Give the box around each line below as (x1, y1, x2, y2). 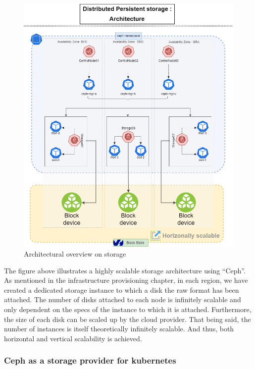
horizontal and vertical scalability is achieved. (4, 333, 142, 343)
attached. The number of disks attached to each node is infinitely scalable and (4, 294, 241, 305)
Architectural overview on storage (24, 248, 126, 259)
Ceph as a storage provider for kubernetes (4, 354, 176, 367)
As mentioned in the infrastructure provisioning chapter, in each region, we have (4, 275, 248, 285)
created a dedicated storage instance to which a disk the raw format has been (4, 284, 239, 295)
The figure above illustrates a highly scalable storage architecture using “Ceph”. (4, 265, 246, 275)
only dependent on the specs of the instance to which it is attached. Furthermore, (4, 304, 252, 314)
